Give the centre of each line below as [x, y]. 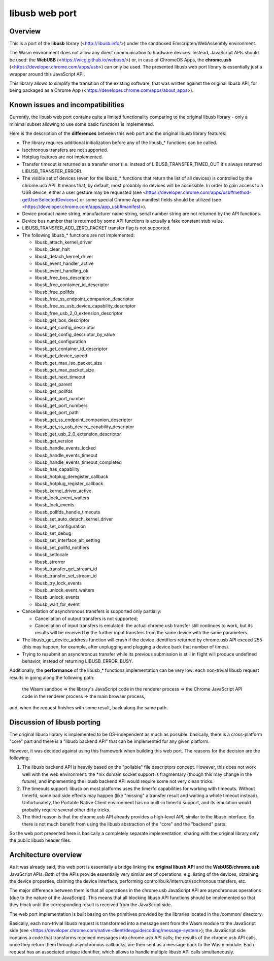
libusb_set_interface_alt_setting [67, 540]
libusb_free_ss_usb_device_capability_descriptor [85, 306]
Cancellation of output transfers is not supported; [86, 619]
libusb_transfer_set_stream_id [66, 576]
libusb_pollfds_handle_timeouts [67, 512]
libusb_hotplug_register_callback [69, 484]
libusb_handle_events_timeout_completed [78, 462]
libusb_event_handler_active [64, 263]
